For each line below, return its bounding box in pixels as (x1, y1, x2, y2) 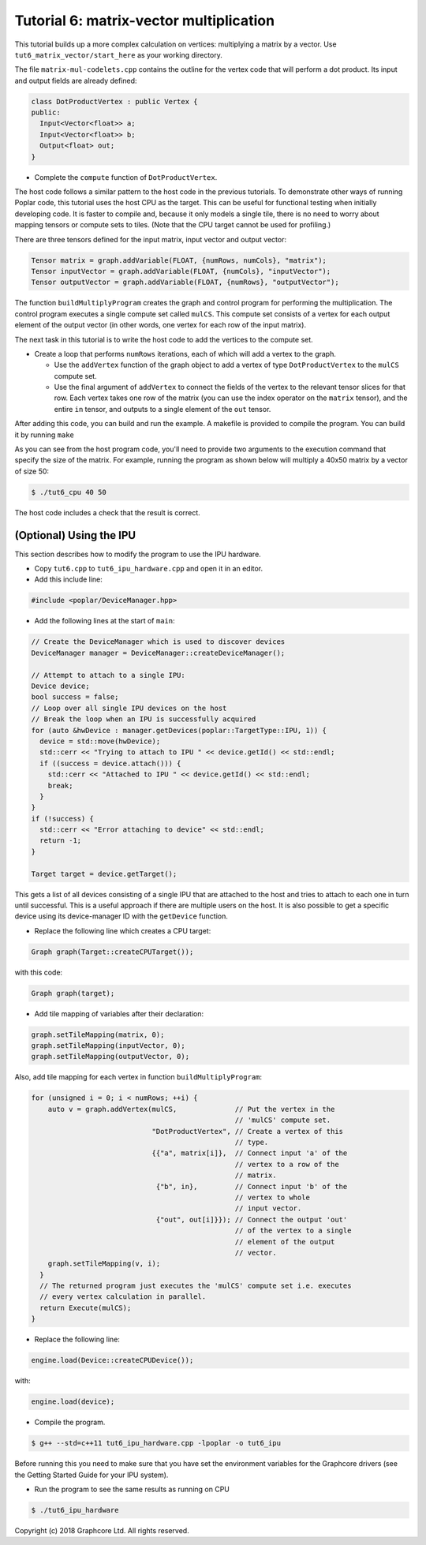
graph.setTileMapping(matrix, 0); (31, 1030, 165, 1039)
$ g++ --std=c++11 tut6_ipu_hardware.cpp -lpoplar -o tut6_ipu (31, 1438, 282, 1448)
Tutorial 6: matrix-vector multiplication (14, 12, 275, 29)
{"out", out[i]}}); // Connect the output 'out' (155, 1215, 348, 1224)
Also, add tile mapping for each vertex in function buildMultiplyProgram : (14, 1072, 263, 1082)
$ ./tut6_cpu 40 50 (31, 488, 106, 496)
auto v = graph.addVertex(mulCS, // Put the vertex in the (47, 1105, 335, 1113)
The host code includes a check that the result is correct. (14, 507, 200, 517)
